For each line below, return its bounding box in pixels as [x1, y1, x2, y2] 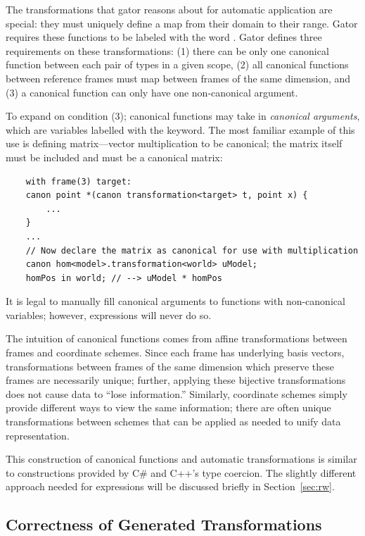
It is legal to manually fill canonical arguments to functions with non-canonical [6, 294, 345, 308]
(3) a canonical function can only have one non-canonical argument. [6, 85, 298, 99]
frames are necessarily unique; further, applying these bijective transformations [6, 373, 346, 387]
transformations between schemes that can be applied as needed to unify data [6, 414, 341, 429]
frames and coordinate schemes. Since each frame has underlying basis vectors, [6, 345, 345, 360]
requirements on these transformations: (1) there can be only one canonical [6, 43, 329, 58]
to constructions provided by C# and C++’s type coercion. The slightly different [6, 465, 357, 480]
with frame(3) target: [25, 176, 132, 187]
